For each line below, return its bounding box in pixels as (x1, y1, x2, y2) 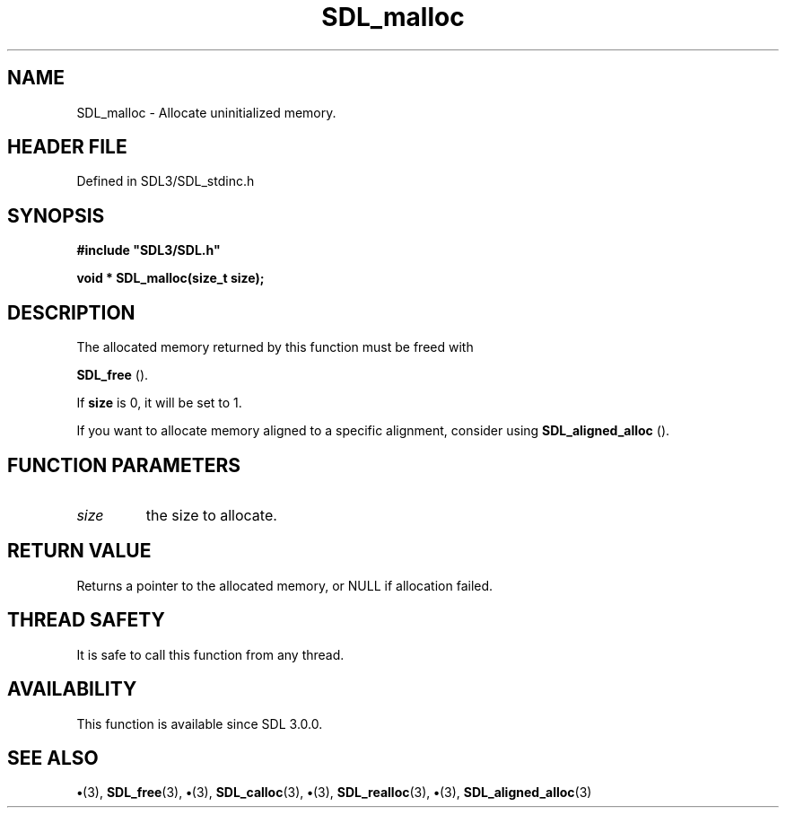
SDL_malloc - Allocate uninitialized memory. (76, 104, 336, 120)
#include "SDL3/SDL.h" (76, 242, 221, 259)
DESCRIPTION (7, 301, 135, 324)
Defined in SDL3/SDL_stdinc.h (76, 173, 255, 189)
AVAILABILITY (7, 678, 137, 701)
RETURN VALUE (7, 539, 152, 563)
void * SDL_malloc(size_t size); (76, 270, 265, 286)
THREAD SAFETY (7, 609, 165, 632)
